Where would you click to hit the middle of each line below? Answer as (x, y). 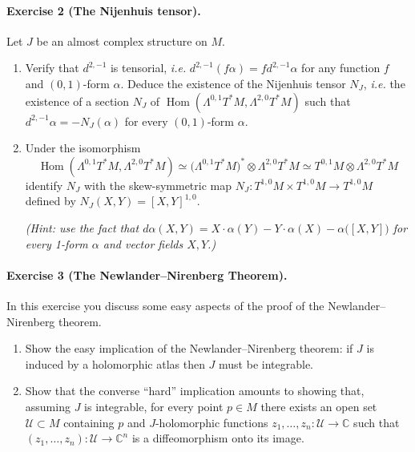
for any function (341, 68)
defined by (50, 201)
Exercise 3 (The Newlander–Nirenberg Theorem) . (147, 274)
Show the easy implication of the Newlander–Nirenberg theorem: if (189, 348)
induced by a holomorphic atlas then (115, 363)
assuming (48, 406)
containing (89, 422)
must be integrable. (266, 363)
